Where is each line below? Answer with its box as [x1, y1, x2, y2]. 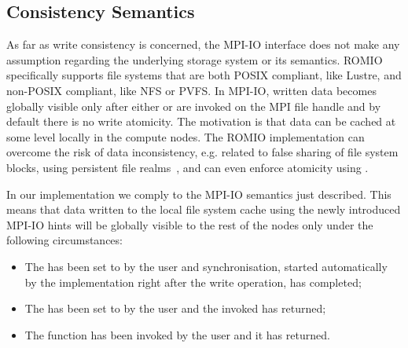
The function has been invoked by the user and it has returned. [24, 326, 330, 343]
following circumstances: [6, 232, 123, 248]
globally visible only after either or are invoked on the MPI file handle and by [6, 97, 381, 114]
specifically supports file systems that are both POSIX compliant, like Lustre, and [6, 67, 402, 83]
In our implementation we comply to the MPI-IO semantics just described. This [6, 185, 391, 202]
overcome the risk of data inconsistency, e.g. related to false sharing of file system [6, 144, 399, 160]
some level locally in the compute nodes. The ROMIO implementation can [6, 128, 365, 145]
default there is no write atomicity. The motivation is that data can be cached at [6, 113, 396, 130]
